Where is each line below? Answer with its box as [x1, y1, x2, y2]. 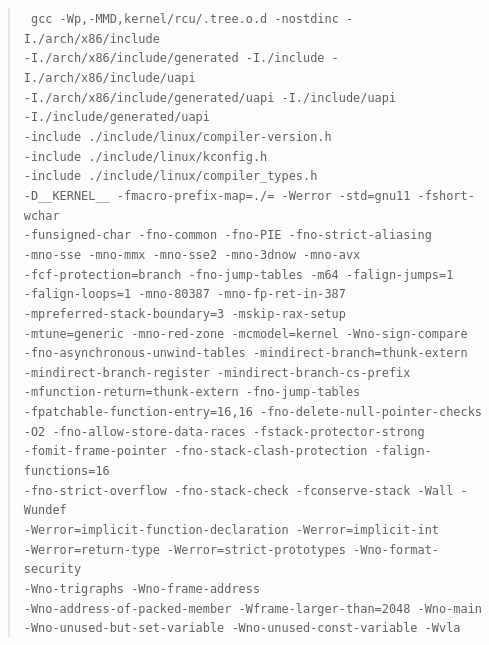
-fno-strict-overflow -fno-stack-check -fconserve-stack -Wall [23, 483, 454, 498]
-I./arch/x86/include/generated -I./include [23, 51, 325, 66]
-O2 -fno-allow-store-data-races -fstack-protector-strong [23, 424, 425, 439]
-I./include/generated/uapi [23, 110, 210, 125]
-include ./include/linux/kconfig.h [23, 149, 268, 164]
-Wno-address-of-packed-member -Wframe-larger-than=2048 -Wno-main [23, 601, 482, 616]
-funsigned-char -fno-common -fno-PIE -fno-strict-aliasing [23, 228, 432, 243]
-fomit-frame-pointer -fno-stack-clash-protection [23, 444, 368, 459]
